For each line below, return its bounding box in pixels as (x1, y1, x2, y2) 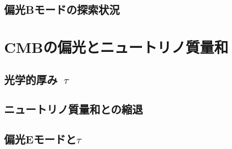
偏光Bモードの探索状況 (4, 2, 120, 17)
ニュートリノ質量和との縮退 (4, 101, 143, 117)
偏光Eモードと (4, 131, 76, 147)
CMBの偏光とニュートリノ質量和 (4, 36, 228, 57)
